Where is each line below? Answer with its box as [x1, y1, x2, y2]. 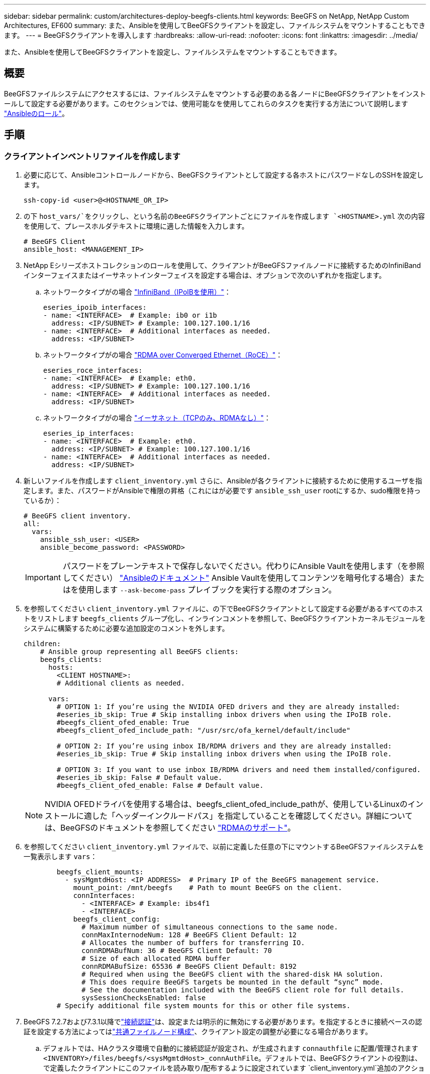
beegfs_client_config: [73, 915, 161, 924]
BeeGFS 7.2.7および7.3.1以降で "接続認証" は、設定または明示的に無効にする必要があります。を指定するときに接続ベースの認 [24, 1017, 422, 1026]
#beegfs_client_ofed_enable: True [56, 718, 189, 727]
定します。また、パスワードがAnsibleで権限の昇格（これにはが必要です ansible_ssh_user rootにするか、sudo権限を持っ [24, 486, 421, 495]
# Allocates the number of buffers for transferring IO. [81, 939, 305, 947]
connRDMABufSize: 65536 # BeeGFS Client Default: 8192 [81, 962, 297, 971]
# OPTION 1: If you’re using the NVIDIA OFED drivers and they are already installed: [56, 703, 401, 711]
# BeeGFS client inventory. [24, 512, 132, 520]
